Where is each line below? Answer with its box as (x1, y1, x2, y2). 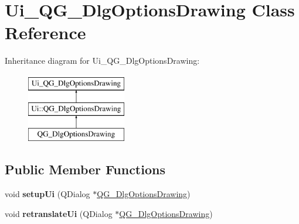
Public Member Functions (5, 160, 165, 178)
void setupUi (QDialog (5, 188, 90, 200)
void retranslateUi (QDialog (5, 207, 113, 219)
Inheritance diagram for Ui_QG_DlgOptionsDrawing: (5, 54, 200, 67)
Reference (5, 20, 86, 44)
